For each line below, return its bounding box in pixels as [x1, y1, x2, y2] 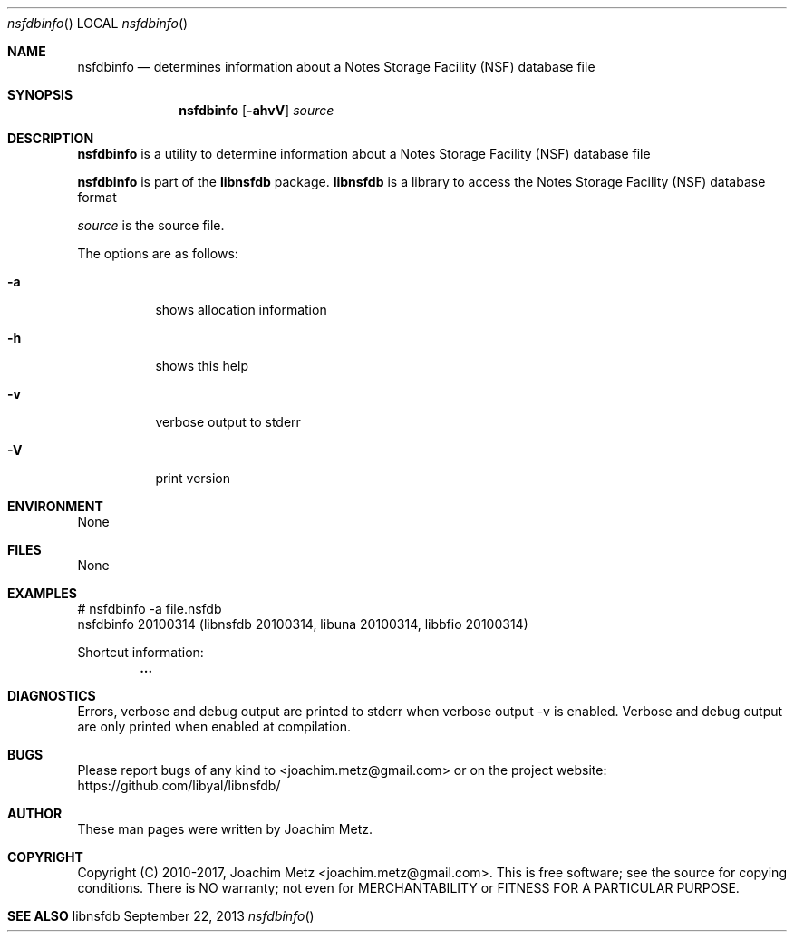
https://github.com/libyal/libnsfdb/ [77, 778, 281, 793]
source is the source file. [77, 218, 225, 233]
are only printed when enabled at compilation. [77, 719, 352, 734]
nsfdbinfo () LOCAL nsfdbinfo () [7, 15, 189, 31]
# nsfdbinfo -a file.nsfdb [77, 601, 222, 616]
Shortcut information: [77, 644, 204, 660]
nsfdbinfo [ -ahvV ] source [179, 102, 334, 118]
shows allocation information [155, 302, 327, 317]
